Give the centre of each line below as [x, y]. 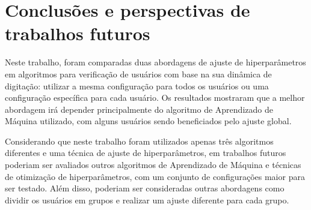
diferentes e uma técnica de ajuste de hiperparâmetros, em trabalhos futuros [146, 153]
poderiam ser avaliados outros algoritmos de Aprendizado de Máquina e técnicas [153, 165]
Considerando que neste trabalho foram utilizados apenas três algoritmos [139, 141]
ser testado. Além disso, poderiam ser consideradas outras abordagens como [145, 188]
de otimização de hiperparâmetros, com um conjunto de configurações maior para [155, 176]
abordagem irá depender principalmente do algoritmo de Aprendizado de [139, 109]
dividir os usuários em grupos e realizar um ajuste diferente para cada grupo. [147, 199]
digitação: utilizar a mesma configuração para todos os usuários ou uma [137, 85]
